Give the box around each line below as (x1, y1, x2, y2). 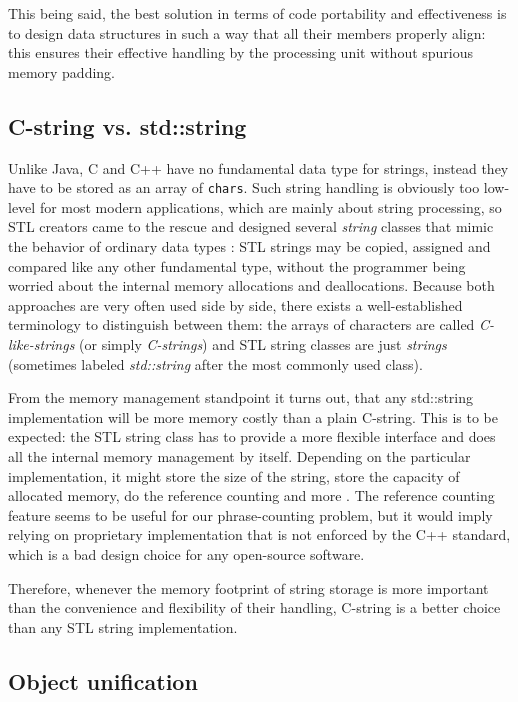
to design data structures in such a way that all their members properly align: (8, 22, 486, 43)
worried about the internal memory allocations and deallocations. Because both (8, 275, 495, 296)
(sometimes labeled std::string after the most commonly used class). (8, 353, 423, 374)
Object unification (8, 665, 198, 696)
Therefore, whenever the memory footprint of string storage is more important (8, 577, 489, 598)
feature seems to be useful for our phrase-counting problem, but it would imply (8, 504, 493, 525)
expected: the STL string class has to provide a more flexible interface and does (8, 426, 496, 447)
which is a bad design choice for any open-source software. (8, 543, 365, 564)
